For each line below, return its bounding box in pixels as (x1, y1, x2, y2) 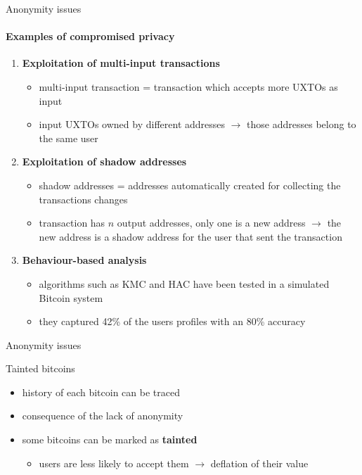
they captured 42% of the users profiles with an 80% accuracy (39, 314, 306, 329)
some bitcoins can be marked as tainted (22, 432, 198, 447)
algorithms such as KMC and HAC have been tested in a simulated (39, 276, 330, 291)
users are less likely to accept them (39, 455, 189, 470)
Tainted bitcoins (6, 361, 75, 376)
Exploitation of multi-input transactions (22, 56, 220, 70)
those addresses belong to (247, 117, 356, 132)
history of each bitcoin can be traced (22, 384, 180, 399)
